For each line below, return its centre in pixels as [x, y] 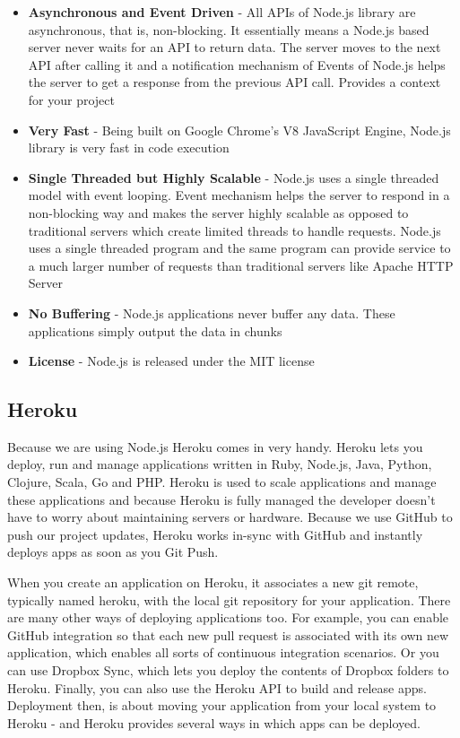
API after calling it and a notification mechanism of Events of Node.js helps [237, 64]
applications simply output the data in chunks [155, 330]
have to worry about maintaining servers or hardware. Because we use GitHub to [230, 517]
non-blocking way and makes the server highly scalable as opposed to [218, 212]
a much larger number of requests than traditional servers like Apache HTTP [241, 265]
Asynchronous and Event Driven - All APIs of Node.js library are [222, 12]
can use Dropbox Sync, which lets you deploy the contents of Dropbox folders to [228, 670]
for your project [71, 99]
